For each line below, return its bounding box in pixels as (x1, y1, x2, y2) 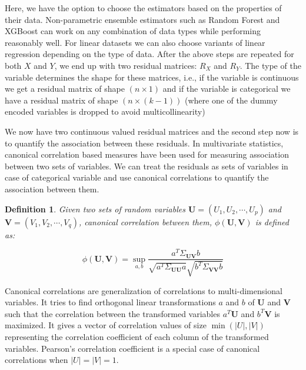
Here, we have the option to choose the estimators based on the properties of (5, 2, 282, 14)
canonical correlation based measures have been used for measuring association (5, 148, 289, 161)
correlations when (5, 354, 68, 366)
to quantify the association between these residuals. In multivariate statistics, (5, 136, 284, 149)
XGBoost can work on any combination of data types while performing (5, 25, 261, 37)
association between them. (5, 182, 99, 195)
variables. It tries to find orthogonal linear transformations (5, 296, 216, 308)
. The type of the (240, 59, 301, 71)
